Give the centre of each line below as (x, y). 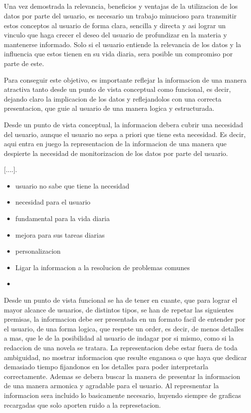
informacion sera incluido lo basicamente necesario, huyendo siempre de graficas (123, 395)
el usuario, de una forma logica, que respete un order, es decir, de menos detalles (124, 328)
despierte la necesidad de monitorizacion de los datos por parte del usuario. (116, 153)
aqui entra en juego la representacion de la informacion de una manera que (115, 144)
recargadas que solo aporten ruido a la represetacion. (83, 404)
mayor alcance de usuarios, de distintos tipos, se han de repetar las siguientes (119, 309)
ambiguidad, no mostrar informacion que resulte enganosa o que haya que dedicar (125, 357)
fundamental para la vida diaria (62, 218)
